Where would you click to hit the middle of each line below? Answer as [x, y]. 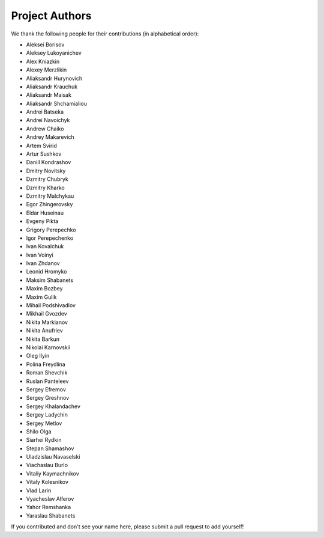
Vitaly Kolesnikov [47, 482]
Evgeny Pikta [42, 221]
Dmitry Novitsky [46, 171]
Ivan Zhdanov [43, 263]
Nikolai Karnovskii [48, 347]
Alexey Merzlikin [46, 70]
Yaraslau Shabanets [51, 515]
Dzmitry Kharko [46, 188]
